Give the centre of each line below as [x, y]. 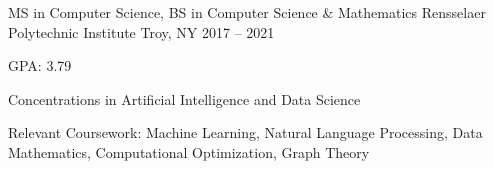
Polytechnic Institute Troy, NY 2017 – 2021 [141, 31]
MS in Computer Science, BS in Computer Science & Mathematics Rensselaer [247, 12]
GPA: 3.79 [40, 65]
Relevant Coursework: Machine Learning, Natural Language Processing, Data [245, 132]
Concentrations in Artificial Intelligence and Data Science [184, 98]
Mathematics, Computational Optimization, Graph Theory [189, 151]
